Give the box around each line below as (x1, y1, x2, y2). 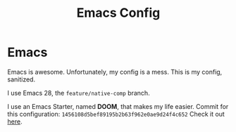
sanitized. (7, 75, 36, 84)
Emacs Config (76, 5, 161, 21)
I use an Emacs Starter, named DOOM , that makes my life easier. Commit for (7, 102, 229, 110)
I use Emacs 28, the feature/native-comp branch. (7, 88, 150, 97)
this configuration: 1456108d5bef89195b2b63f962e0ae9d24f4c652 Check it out (7, 110, 225, 118)
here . (7, 117, 23, 126)
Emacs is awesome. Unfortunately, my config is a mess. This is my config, (7, 67, 223, 76)
